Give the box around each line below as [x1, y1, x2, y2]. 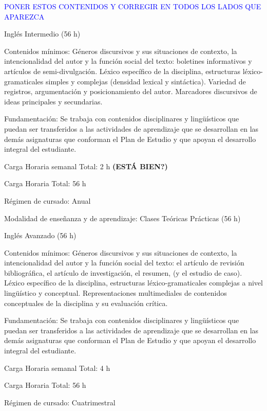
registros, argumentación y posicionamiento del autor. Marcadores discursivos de [4, 86, 257, 97]
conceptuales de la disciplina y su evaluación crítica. [4, 297, 168, 308]
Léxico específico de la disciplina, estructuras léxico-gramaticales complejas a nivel [4, 277, 263, 288]
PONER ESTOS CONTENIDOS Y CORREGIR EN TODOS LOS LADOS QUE [4, 1, 261, 11]
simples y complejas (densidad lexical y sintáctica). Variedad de [45, 76, 246, 86]
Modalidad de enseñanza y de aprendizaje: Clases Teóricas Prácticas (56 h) [4, 212, 241, 223]
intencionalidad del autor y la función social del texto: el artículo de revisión [4, 257, 244, 268]
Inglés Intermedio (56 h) [4, 28, 81, 39]
